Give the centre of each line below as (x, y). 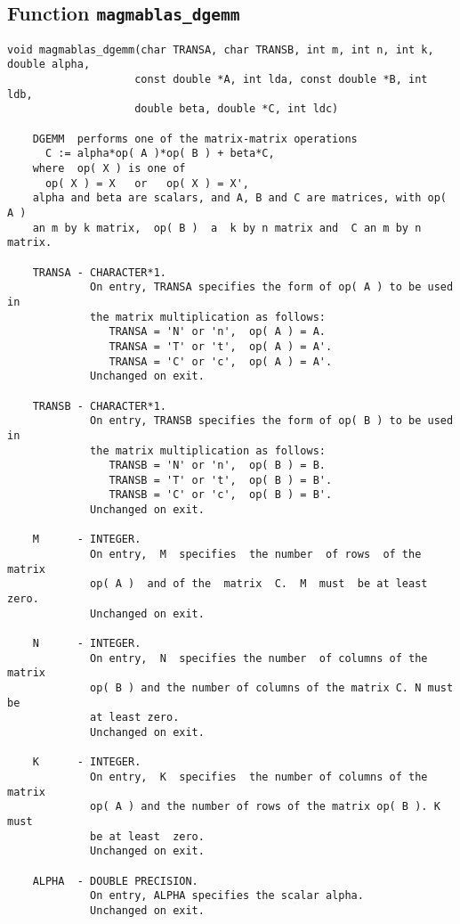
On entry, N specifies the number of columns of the (259, 658)
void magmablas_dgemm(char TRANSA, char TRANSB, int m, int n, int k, (221, 49)
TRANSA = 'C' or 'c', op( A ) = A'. (221, 361)
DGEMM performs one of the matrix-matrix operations (195, 139)
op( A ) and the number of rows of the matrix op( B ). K (265, 807)
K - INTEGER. (87, 762)
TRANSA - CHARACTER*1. (99, 272)
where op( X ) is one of (109, 169)
